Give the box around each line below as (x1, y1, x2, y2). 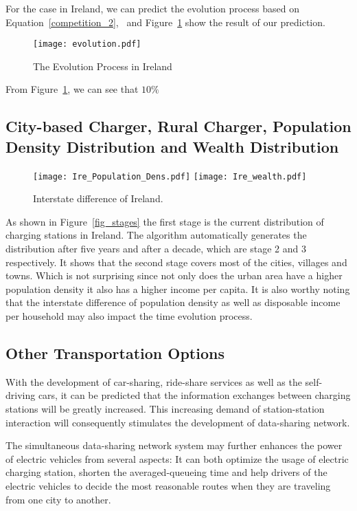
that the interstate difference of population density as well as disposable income (5, 295, 341, 309)
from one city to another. (5, 492, 111, 506)
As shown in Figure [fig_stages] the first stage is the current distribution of (5, 214, 324, 228)
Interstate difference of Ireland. (33, 191, 163, 206)
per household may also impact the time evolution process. (5, 309, 253, 323)
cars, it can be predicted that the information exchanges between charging (38, 388, 351, 402)
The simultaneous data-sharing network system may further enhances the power (5, 438, 343, 453)
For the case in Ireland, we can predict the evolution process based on (5, 1, 300, 15)
